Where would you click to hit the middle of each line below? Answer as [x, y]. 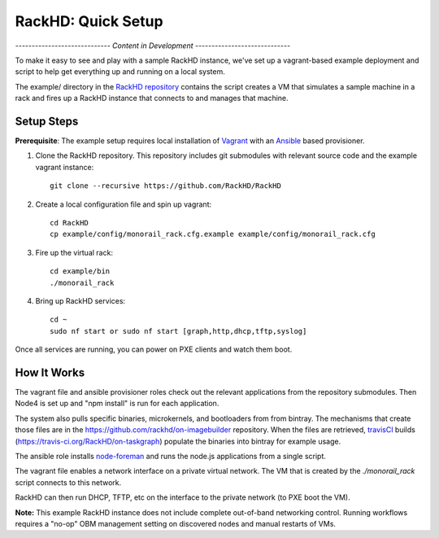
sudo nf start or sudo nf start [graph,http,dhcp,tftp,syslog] [178, 331]
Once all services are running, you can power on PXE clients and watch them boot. [154, 349]
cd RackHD [69, 223]
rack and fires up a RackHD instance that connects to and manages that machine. [152, 98]
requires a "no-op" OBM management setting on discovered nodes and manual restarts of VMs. [176, 523]
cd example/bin [80, 271]
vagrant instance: [65, 167]
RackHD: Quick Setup [89, 21]
